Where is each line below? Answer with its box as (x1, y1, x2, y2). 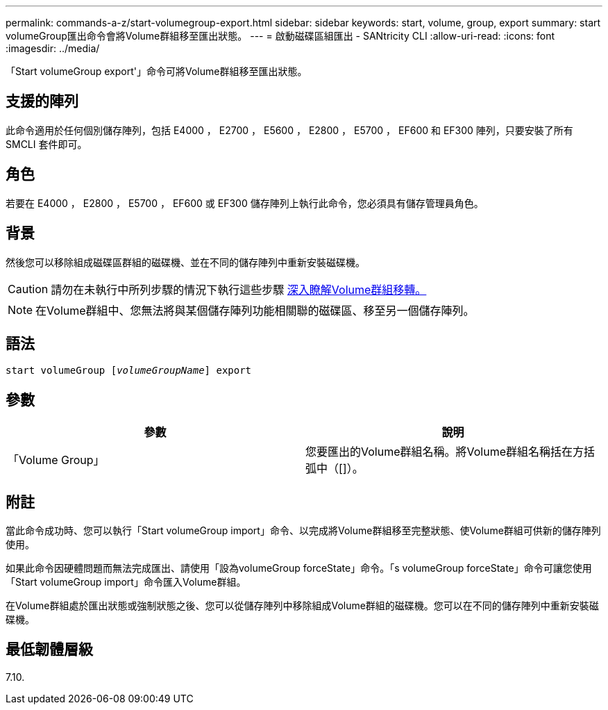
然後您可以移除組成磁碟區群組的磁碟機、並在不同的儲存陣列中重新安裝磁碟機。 (6, 256, 365, 268)
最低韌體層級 (6, 641, 93, 659)
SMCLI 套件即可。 (6, 138, 87, 150)
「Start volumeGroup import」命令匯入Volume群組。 (6, 576, 246, 588)
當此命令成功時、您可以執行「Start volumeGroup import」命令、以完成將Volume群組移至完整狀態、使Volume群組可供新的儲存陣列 (6, 525, 601, 537)
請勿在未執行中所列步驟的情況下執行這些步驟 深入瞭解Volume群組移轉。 (51, 282, 427, 297)
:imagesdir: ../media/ (6, 42, 100, 54)
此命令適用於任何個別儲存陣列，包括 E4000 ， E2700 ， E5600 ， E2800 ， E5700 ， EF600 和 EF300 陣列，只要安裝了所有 (6, 124, 573, 136)
